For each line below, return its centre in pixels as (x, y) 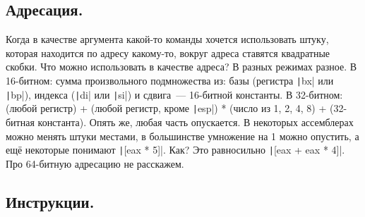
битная (20, 122)
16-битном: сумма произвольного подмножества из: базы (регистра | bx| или (170, 80)
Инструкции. (50, 201)
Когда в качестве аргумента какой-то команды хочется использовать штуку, (167, 39)
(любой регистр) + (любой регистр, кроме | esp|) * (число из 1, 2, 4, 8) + (166, 108)
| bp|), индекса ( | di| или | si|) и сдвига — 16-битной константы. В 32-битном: (174, 94)
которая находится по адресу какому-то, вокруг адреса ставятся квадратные (168, 52)
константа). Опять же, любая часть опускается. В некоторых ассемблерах (196, 122)
